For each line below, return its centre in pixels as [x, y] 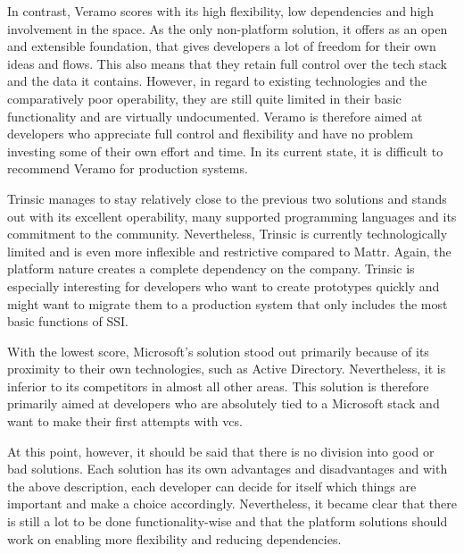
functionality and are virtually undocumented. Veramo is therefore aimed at [215, 116]
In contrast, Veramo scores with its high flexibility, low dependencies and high [221, 11]
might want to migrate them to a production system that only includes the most [228, 303]
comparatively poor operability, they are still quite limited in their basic [204, 98]
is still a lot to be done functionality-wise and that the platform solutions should [228, 521]
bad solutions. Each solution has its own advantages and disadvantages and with [228, 469]
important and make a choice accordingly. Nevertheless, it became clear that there [232, 504]
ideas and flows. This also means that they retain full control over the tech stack [227, 63]
